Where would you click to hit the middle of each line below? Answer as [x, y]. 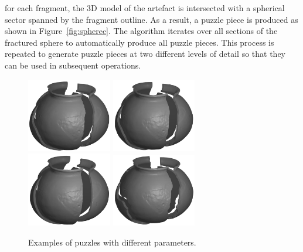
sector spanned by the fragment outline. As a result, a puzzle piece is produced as [151, 19]
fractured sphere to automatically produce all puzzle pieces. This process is [139, 42]
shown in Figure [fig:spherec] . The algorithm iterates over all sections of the [141, 31]
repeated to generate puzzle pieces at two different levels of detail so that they [145, 54]
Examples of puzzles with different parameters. [112, 242]
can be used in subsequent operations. [73, 65]
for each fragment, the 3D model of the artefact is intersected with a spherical [145, 8]
